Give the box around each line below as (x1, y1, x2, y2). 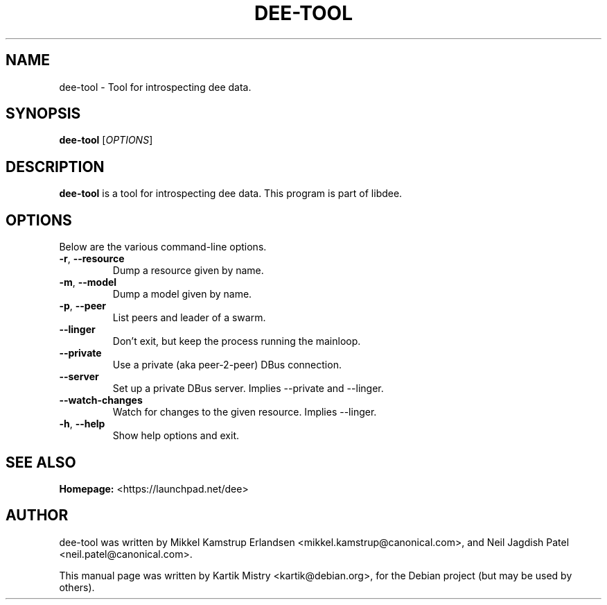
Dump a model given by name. (112, 288, 252, 300)
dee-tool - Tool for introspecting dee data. (59, 80, 252, 93)
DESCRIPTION (6, 157, 105, 176)
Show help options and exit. (112, 429, 240, 442)
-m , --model (59, 276, 117, 289)
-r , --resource (59, 253, 125, 265)
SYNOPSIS (6, 105, 81, 123)
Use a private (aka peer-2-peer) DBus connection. (112, 359, 342, 371)
